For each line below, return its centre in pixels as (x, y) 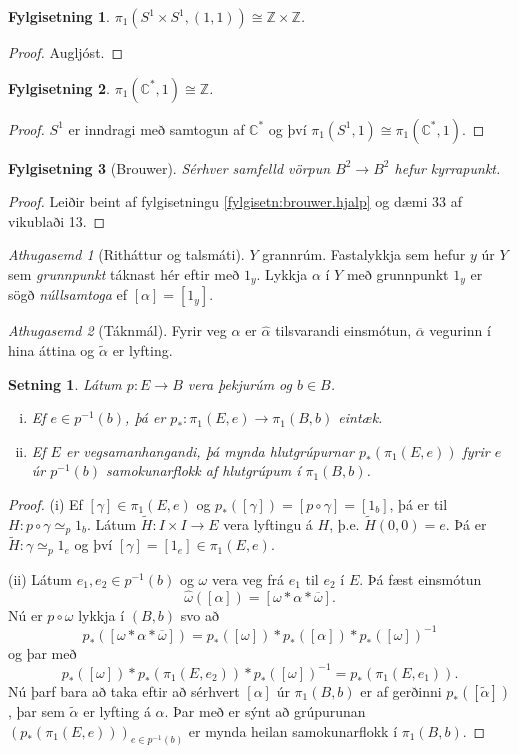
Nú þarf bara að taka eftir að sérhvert (124, 690)
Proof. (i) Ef (45, 503)
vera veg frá (247, 578)
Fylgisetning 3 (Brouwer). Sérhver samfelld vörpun (169, 167)
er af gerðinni (401, 690)
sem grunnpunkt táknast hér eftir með (124, 273)
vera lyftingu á (268, 523)
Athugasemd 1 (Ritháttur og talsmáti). (126, 254)
